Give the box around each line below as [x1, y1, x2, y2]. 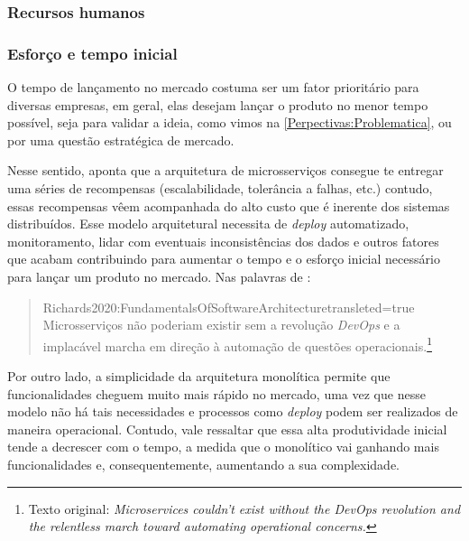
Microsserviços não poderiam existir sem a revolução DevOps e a [42, 315, 400, 334]
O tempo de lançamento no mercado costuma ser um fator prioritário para [7, 78, 419, 97]
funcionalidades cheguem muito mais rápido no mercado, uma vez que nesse [7, 384, 426, 403]
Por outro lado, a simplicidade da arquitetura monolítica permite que [7, 367, 391, 386]
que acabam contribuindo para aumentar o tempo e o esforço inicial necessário [7, 249, 440, 268]
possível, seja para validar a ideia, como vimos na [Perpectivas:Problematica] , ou [7, 113, 452, 132]
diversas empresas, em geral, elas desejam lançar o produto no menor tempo [7, 95, 428, 114]
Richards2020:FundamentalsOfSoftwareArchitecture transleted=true [42, 297, 415, 316]
